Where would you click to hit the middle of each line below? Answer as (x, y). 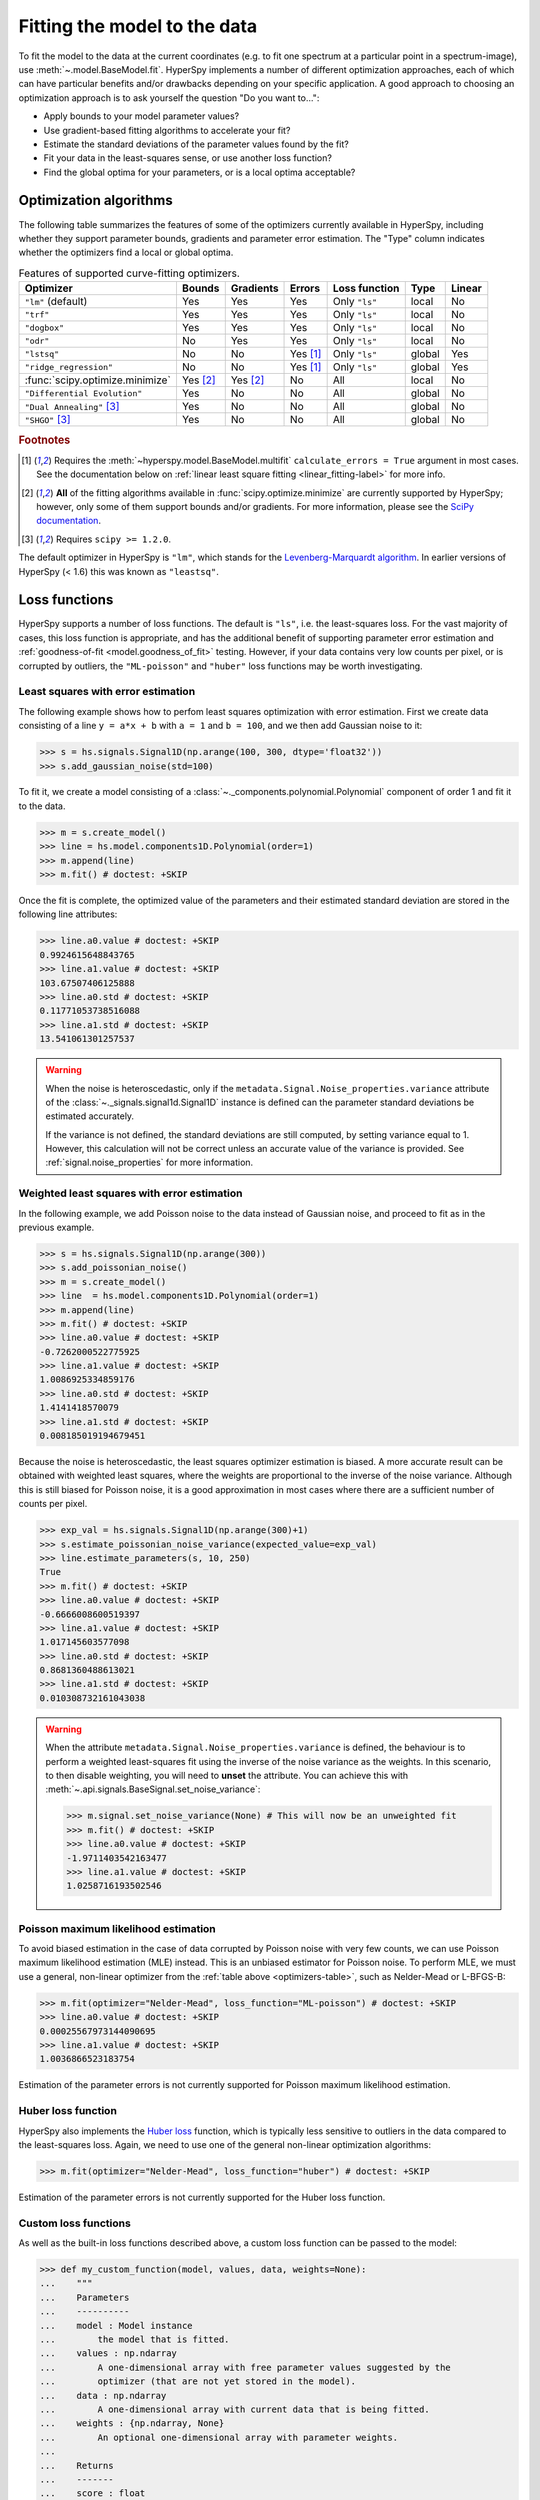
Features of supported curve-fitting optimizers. (129, 273)
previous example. (56, 1227)
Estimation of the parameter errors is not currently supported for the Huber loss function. (202, 2197)
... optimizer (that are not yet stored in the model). (198, 2381)
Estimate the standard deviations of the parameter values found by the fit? (196, 144)
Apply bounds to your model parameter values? (141, 116)
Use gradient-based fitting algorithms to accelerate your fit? (167, 130)
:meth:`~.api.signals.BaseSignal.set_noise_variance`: (153, 1789)
